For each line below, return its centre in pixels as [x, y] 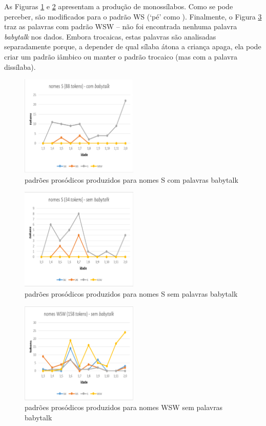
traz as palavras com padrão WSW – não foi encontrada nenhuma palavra [121, 26]
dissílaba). [20, 66]
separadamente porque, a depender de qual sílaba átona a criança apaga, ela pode [133, 46]
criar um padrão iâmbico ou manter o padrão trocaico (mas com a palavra [121, 56]
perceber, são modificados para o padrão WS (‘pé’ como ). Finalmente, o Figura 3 [133, 16]
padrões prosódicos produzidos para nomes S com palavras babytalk [131, 179]
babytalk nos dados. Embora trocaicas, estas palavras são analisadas [110, 36]
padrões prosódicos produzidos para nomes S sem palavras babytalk [131, 293]
